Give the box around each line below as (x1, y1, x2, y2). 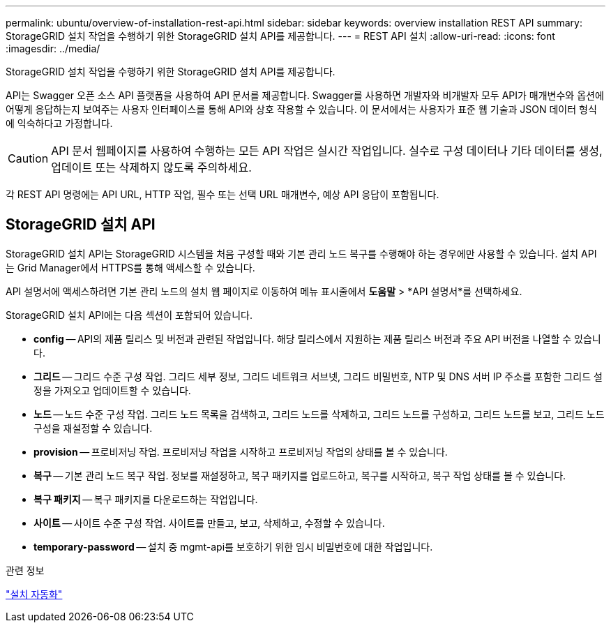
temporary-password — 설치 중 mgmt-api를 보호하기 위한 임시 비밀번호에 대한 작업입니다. (33, 540, 433, 553)
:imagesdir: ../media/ (6, 43, 100, 54)
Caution (8, 151, 49, 165)
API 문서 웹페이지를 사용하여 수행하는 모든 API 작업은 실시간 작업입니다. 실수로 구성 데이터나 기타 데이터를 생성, (51, 144, 603, 158)
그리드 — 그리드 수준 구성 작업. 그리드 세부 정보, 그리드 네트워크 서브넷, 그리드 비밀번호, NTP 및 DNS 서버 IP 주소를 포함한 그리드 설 (33, 370, 603, 382)
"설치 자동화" (6, 588, 63, 600)
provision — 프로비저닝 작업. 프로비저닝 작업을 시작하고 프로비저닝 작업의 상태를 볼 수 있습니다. (33, 445, 448, 458)
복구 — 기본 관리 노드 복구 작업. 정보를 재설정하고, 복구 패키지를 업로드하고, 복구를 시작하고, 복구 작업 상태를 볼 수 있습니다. (33, 469, 566, 481)
